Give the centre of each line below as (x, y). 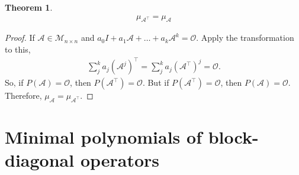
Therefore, (23, 95)
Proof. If (20, 38)
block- (233, 137)
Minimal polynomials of (103, 137)
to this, (18, 49)
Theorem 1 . (29, 7)
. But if (156, 82)
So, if (14, 82)
